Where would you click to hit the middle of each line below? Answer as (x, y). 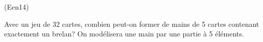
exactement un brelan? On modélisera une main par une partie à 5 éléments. (124, 34)
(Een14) (17, 7)
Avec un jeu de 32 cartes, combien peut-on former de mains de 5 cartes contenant (132, 24)
